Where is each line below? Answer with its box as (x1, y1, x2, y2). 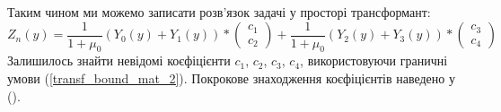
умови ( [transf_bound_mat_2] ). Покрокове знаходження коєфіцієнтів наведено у (7, 69, 455, 88)
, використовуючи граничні (300, 51, 448, 70)
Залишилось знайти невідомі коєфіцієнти (7, 51, 231, 70)
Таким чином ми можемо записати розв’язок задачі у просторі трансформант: (7, 3, 431, 21)
